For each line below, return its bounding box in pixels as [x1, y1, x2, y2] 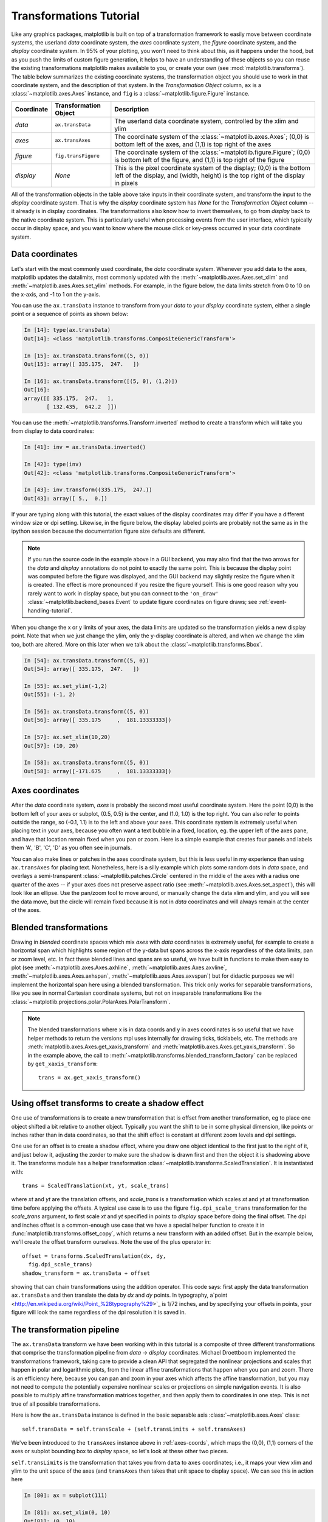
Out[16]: [24, 387, 50, 393]
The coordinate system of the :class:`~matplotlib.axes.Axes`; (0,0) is [114, 132, 310, 141]
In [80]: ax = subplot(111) [24, 1492, 108, 1499]
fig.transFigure [55, 153, 100, 160]
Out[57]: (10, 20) [24, 742, 79, 749]
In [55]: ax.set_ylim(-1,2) [24, 682, 108, 689]
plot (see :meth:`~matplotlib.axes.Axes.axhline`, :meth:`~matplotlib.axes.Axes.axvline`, [11, 964, 227, 971]
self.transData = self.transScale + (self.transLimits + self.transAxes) [22, 1425, 247, 1433]
